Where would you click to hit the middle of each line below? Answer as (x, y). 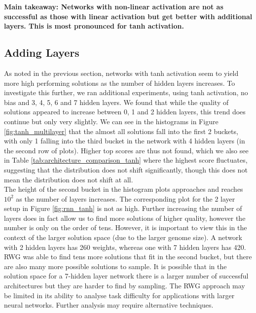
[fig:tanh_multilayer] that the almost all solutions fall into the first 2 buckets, (121, 131)
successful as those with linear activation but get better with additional (128, 16)
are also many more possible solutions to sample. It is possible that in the (115, 266)
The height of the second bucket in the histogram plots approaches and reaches (124, 189)
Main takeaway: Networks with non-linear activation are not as (114, 6)
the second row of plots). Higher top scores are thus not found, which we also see (126, 150)
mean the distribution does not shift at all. (69, 179)
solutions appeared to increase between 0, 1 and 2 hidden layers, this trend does (125, 112)
